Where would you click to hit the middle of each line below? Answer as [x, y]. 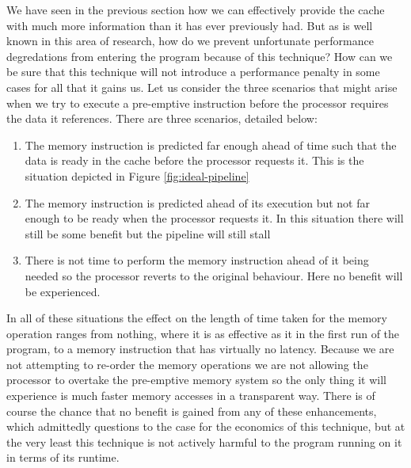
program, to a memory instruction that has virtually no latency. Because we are [200, 349]
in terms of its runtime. [63, 457]
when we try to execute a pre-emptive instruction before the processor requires [198, 103]
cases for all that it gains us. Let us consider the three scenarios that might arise [202, 87]
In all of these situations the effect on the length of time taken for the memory [197, 318]
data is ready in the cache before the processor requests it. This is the [194, 160]
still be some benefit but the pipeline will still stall [148, 233]
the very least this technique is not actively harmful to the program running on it [204, 441]
